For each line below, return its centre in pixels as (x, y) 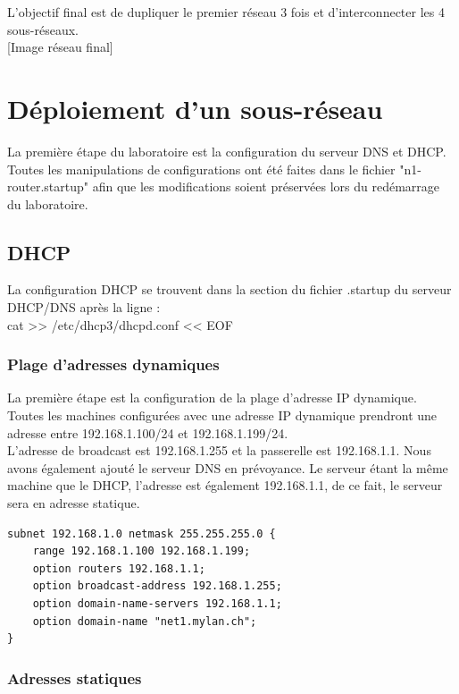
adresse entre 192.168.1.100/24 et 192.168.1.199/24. (148, 432)
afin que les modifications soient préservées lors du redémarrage (266, 186)
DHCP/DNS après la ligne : (84, 307)
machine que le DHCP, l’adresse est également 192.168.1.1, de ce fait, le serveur (225, 485)
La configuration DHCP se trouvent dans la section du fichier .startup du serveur (229, 289)
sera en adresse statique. (74, 503)
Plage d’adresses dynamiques (113, 364)
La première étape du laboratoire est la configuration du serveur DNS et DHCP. (227, 151)
